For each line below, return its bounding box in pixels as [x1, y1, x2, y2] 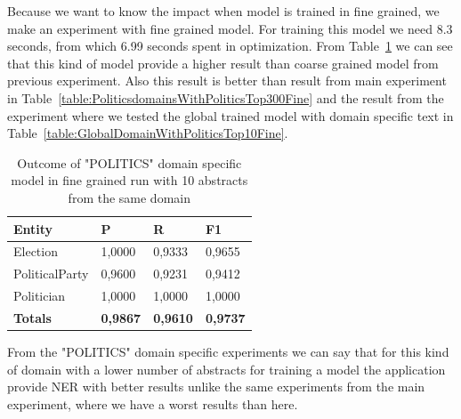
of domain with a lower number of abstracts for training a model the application [7, 359, 446, 378]
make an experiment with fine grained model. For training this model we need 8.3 [7, 19, 453, 37]
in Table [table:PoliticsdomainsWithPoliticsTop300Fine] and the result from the [7, 88, 444, 107]
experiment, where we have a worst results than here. [7, 394, 298, 413]
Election [13, 242, 58, 261]
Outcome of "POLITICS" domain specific [17, 153, 242, 172]
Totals [13, 308, 52, 326]
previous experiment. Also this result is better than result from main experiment [7, 71, 447, 90]
